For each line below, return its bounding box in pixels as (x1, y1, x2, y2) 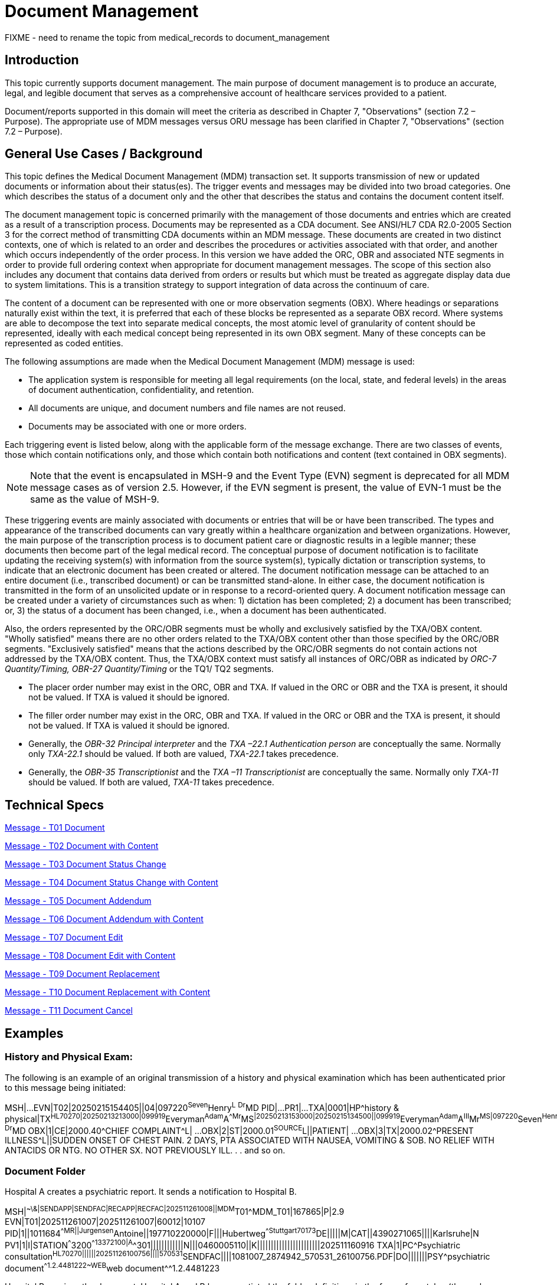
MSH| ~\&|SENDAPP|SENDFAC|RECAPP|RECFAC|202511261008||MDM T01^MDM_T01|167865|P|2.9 (5, 1205, 345, 1217)
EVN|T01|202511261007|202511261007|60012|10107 (5, 1216, 205, 1227)
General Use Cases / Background (5, 146, 203, 162)
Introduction (5, 53, 79, 68)
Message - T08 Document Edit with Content (5, 950, 176, 961)
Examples (5, 1025, 64, 1041)
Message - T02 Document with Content (5, 841, 159, 851)
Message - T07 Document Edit (5, 932, 123, 943)
